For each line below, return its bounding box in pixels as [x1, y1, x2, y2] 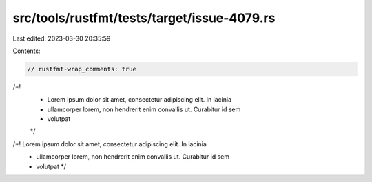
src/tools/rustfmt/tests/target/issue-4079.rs [12, 10, 276, 25]
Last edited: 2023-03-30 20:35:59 [12, 34, 111, 43]
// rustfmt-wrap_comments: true [27, 65, 137, 73]
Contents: [12, 47, 41, 55]
